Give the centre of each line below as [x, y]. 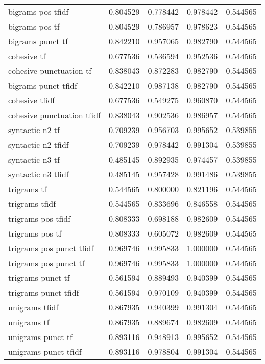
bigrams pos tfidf [39, 11]
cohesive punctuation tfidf [55, 115]
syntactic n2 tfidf [39, 145]
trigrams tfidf [32, 204]
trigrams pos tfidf [40, 218]
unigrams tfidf [33, 307]
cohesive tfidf [32, 100]
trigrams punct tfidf [44, 292]
